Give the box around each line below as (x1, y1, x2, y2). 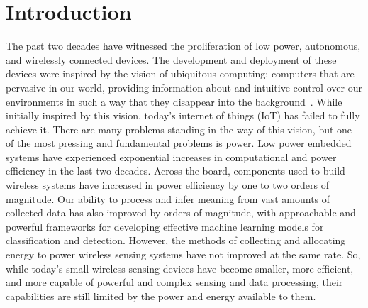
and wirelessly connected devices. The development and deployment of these (6, 52, 337, 67)
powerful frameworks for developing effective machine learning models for (6, 219, 324, 233)
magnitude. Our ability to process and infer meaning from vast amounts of (6, 191, 330, 206)
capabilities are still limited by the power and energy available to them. (6, 288, 316, 303)
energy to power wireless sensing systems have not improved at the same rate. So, (6, 247, 361, 262)
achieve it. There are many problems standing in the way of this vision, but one (6, 121, 352, 136)
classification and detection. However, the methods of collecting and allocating (6, 233, 346, 248)
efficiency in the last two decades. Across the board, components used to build (6, 163, 345, 178)
